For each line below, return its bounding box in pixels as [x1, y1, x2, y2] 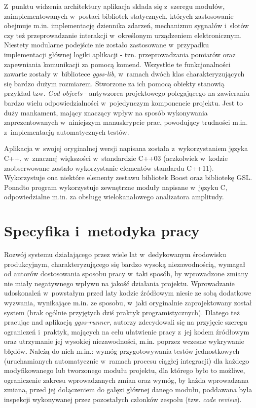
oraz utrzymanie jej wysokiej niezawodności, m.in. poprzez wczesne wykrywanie [4, 336, 244, 346]
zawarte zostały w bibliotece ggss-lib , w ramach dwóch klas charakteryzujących [4, 69, 245, 79]
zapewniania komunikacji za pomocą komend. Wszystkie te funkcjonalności [4, 59, 231, 69]
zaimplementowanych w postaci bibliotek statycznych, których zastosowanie [4, 10, 234, 21]
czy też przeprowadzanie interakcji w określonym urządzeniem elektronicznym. [4, 30, 242, 40]
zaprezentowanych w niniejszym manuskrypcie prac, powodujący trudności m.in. [4, 117, 248, 127]
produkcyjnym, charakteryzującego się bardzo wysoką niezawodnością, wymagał [4, 259, 246, 269]
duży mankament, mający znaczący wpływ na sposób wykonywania [4, 107, 208, 117]
